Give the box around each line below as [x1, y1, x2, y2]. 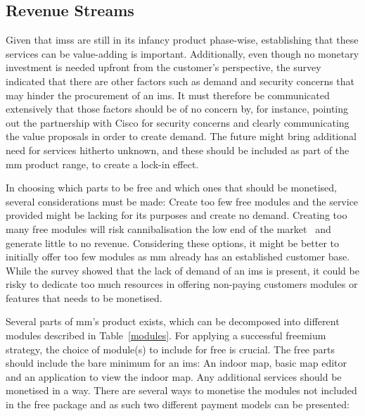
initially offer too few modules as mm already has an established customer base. [6, 249, 350, 264]
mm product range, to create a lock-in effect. [6, 156, 199, 171]
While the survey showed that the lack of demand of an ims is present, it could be [6, 263, 359, 277]
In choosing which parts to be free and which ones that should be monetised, [6, 180, 338, 195]
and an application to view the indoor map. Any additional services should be [6, 369, 342, 384]
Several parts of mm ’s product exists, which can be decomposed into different [6, 314, 340, 329]
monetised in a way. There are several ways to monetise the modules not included [6, 383, 357, 398]
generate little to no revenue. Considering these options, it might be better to [6, 235, 340, 250]
